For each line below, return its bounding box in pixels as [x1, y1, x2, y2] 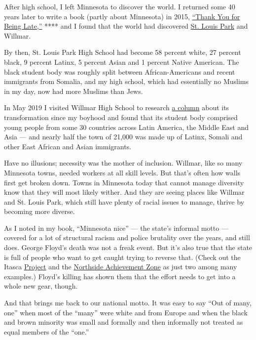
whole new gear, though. [4, 281, 78, 291]
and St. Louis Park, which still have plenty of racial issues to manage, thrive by [4, 196, 245, 207]
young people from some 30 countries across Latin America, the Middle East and [4, 122, 249, 132]
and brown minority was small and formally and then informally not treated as [4, 317, 243, 327]
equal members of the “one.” [4, 326, 89, 337]
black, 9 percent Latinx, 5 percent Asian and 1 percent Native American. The [4, 56, 239, 67]
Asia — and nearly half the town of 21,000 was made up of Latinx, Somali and [4, 131, 243, 142]
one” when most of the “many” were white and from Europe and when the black [4, 307, 248, 317]
